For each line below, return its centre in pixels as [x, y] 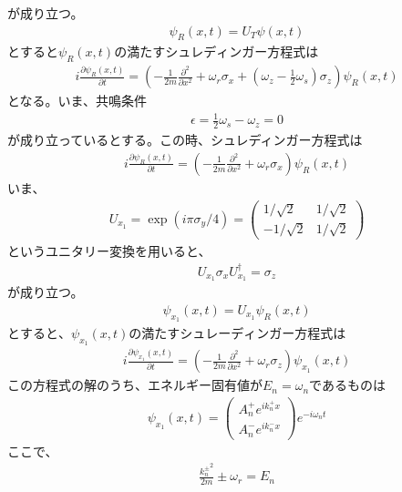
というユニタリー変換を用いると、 [109, 251]
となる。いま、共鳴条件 [77, 101]
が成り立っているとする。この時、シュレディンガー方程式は [185, 140]
